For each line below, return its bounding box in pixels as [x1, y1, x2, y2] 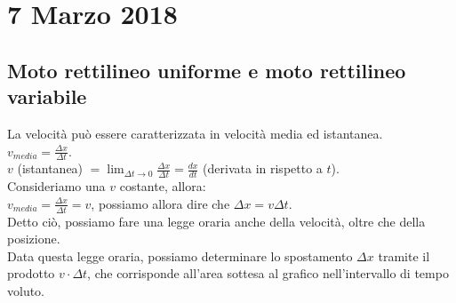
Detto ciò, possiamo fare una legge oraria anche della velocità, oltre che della [7, 211, 426, 230]
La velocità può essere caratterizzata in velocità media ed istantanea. [7, 124, 383, 142]
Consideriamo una [7, 177, 106, 195]
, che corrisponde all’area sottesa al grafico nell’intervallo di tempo [87, 264, 449, 283]
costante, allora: [119, 177, 206, 195]
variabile [7, 83, 87, 110]
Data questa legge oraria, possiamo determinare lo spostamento [7, 246, 353, 265]
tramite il [378, 246, 430, 265]
